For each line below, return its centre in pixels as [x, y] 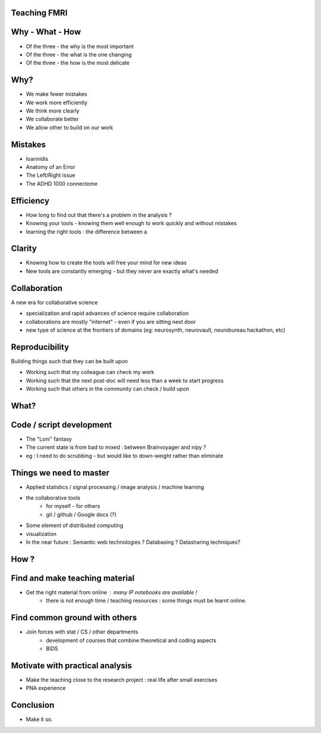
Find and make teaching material [73, 578]
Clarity [24, 249]
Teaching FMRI [39, 13]
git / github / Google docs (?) [81, 514]
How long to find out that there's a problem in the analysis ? [99, 215]
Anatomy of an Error [51, 167]
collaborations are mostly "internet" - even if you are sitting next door [111, 322]
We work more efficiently [56, 102]
